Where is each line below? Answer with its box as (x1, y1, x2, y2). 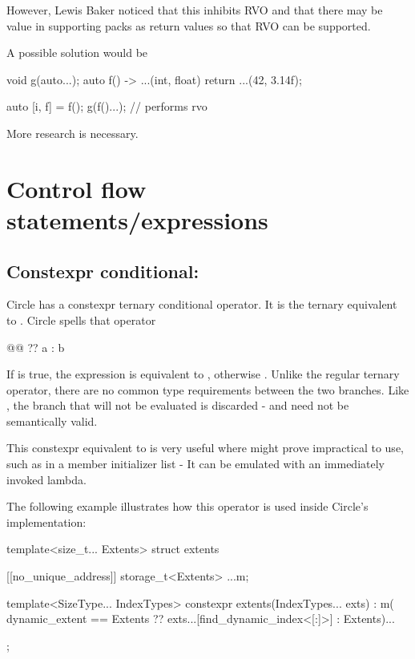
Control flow (6, 172, 147, 204)
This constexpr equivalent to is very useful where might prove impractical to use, (6, 439, 404, 456)
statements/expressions (6, 203, 268, 236)
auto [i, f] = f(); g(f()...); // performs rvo (6, 98, 207, 115)
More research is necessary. (6, 124, 139, 141)
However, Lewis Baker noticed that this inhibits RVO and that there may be (6, 2, 383, 18)
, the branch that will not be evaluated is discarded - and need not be (6, 397, 349, 414)
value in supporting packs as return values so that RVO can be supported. (6, 17, 371, 34)
